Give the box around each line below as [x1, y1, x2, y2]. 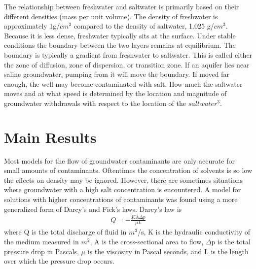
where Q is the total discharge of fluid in [4, 227, 127, 237]
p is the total [211, 236, 251, 246]
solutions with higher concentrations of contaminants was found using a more [4, 194, 238, 204]
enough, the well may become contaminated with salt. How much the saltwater [4, 78, 243, 89]
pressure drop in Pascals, [4, 246, 79, 256]
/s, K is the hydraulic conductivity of [138, 227, 251, 237]
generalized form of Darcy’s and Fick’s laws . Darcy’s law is [4, 203, 182, 214]
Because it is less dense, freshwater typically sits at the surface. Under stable [4, 30, 236, 40]
